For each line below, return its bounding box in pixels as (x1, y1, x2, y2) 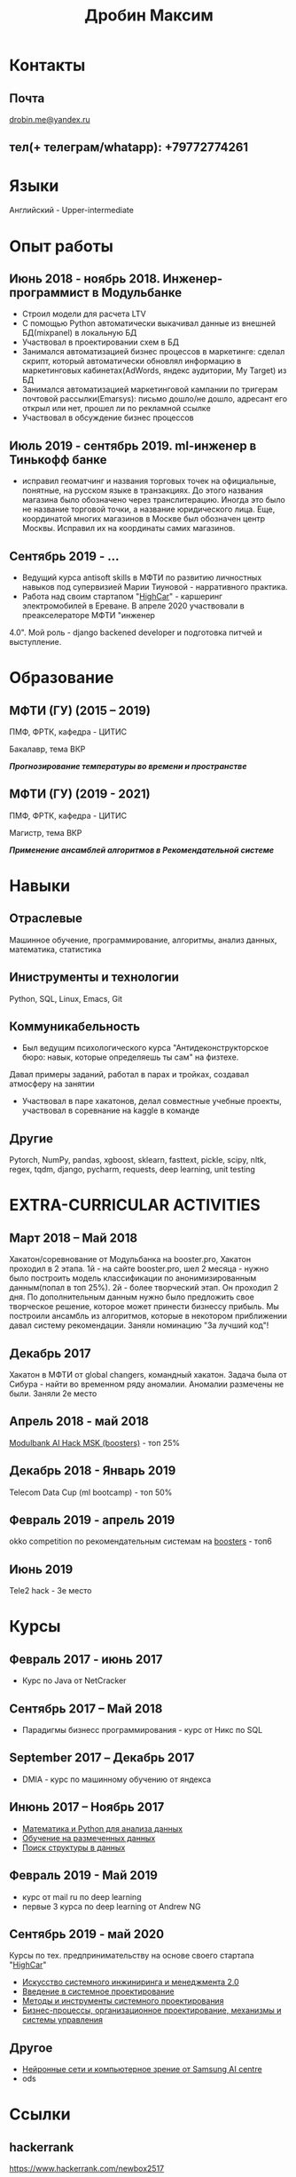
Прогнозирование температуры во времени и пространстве (9, 760, 247, 771)
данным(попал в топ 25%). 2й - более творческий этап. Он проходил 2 (9, 1283, 279, 1293)
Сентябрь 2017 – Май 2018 (9, 1701, 163, 1716)
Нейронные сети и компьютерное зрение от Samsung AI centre (21, 2064, 263, 2075)
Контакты (9, 55, 86, 75)
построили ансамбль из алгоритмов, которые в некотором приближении (9, 1311, 288, 1322)
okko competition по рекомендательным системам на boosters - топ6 (9, 1536, 272, 1546)
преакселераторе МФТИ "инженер (21, 609, 155, 620)
